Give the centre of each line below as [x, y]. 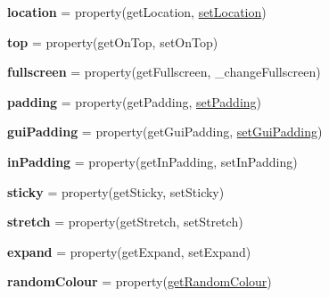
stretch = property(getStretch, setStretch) [125, 222]
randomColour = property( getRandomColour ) [140, 281]
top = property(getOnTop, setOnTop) [113, 41]
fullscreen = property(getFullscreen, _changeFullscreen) [164, 72]
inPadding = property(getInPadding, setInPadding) [152, 161]
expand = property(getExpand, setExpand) [129, 251]
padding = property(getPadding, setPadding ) [135, 101]
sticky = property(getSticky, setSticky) [116, 191]
